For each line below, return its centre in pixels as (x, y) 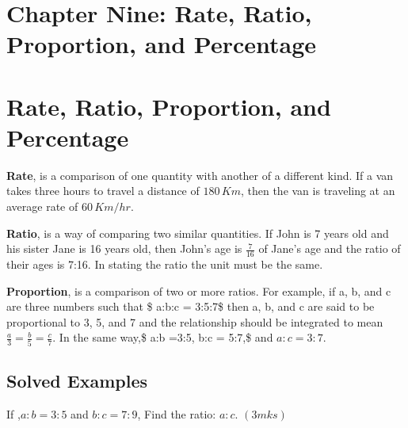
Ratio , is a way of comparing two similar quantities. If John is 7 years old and (198, 233)
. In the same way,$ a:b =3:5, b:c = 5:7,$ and (163, 337)
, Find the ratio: (177, 413)
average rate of (42, 206)
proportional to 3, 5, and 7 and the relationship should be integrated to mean (195, 321)
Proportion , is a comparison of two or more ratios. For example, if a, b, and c (199, 290)
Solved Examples (77, 381)
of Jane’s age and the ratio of (330, 248)
